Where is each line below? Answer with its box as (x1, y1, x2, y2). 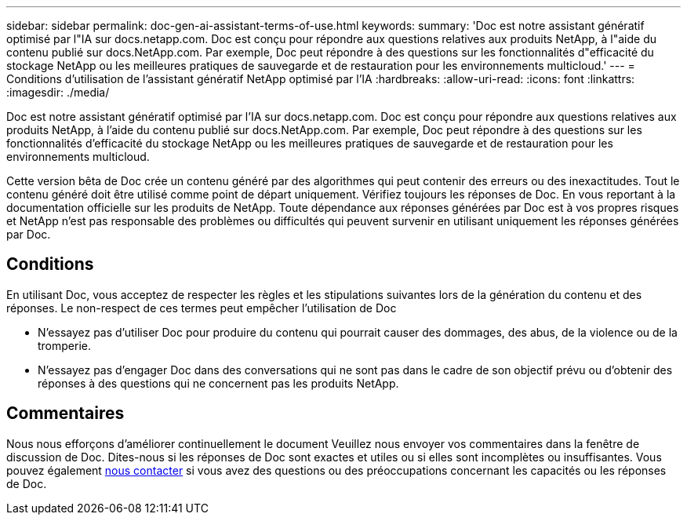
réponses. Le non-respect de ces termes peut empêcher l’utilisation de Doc (6, 301, 397, 315)
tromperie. (38, 338, 92, 352)
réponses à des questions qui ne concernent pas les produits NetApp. (38, 376, 399, 390)
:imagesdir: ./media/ (6, 86, 110, 99)
